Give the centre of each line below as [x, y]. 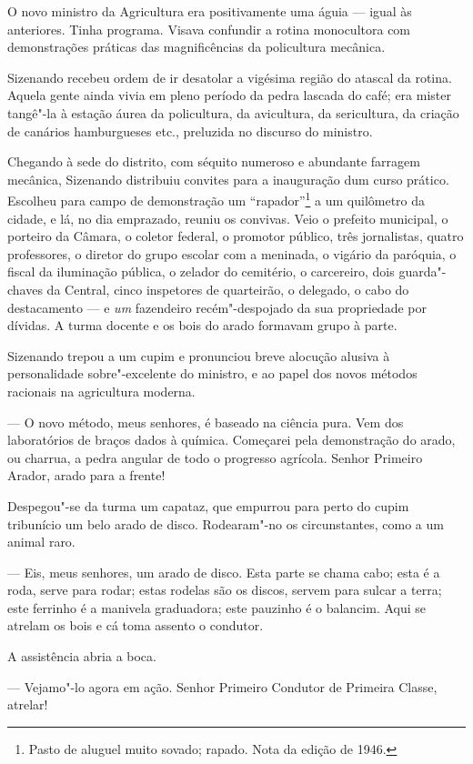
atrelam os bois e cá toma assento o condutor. [136, 625]
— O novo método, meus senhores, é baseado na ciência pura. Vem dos [206, 422]
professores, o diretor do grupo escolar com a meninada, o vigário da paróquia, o [232, 253]
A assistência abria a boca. [82, 656]
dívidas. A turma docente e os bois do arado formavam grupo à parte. [202, 325]
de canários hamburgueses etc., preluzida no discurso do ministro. [190, 131]
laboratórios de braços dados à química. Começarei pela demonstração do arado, [231, 440]
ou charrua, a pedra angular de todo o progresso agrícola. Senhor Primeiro [215, 457]
